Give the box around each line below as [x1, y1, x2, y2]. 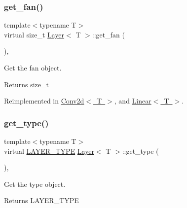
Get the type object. [4, 178, 66, 189]
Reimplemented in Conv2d [4, 96, 84, 106]
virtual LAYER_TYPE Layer [4, 145, 94, 156]
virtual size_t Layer [4, 29, 65, 39]
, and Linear [114, 96, 151, 106]
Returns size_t [4, 79, 49, 89]
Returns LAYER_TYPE [4, 195, 79, 206]
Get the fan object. [4, 63, 62, 72]
